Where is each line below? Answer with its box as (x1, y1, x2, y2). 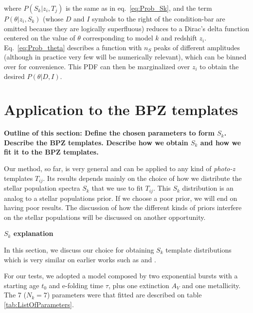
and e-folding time (49, 280, 104, 290)
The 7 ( (4, 290, 26, 300)
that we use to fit (91, 183, 143, 193)
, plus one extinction (108, 280, 169, 290)
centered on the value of (4, 33, 75, 43)
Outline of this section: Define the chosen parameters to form (4, 128, 215, 138)
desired (4, 71, 25, 81)
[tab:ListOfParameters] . (4, 299, 74, 309)
